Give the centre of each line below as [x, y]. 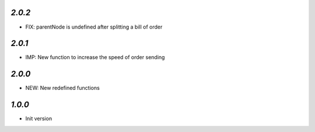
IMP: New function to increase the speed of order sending [95, 57]
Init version [39, 119]
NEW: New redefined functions [63, 88]
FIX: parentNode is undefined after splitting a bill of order [94, 27]
